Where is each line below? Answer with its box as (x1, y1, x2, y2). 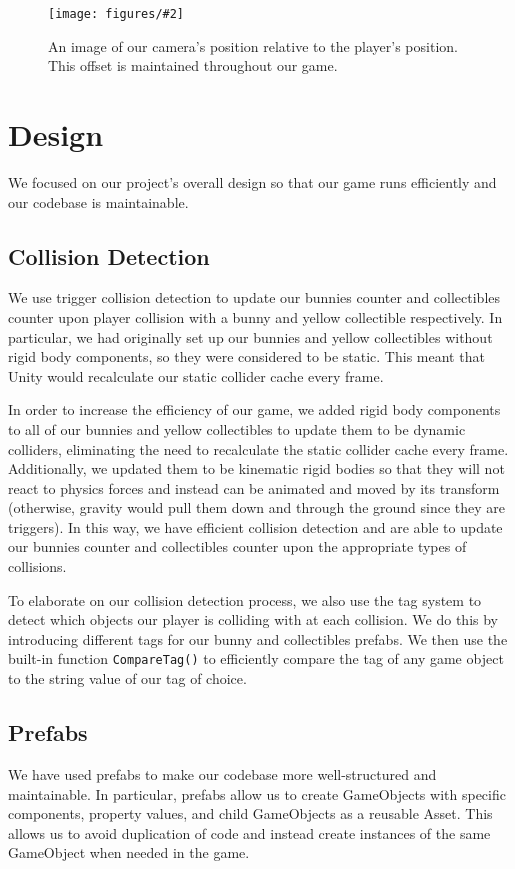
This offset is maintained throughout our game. (48, 55, 338, 76)
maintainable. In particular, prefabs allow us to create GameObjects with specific (8, 783, 506, 804)
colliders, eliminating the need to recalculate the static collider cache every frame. (8, 438, 509, 459)
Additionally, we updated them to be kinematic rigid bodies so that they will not (8, 458, 505, 479)
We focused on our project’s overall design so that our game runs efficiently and (8, 171, 497, 192)
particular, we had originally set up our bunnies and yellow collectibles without (8, 326, 493, 347)
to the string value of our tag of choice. (8, 668, 247, 689)
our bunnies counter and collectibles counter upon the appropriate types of (8, 536, 467, 557)
